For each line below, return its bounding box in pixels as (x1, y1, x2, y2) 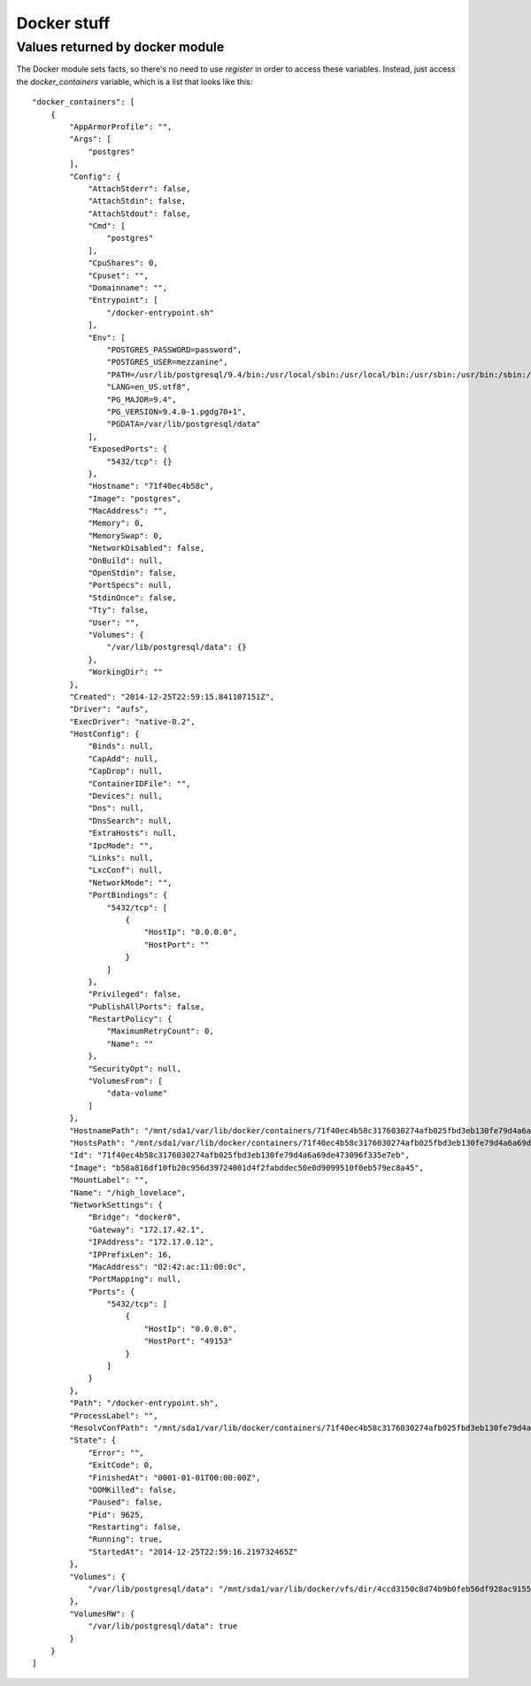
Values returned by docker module (16, 39, 225, 55)
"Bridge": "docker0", (88, 1212, 181, 1222)
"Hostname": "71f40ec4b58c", (88, 481, 214, 491)
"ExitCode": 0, (88, 1460, 154, 1470)
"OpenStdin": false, (88, 568, 177, 578)
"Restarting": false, (88, 1522, 181, 1532)
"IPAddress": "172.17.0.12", (88, 1237, 214, 1248)
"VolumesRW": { (69, 1608, 135, 1619)
